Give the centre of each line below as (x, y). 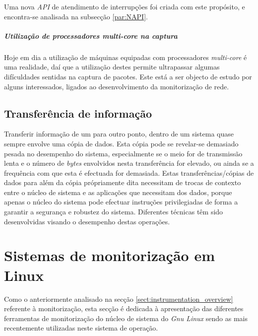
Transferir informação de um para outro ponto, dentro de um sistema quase (119, 134)
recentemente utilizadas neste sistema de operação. (81, 328)
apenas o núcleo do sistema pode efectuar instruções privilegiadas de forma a (121, 202)
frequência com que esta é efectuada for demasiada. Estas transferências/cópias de (129, 172)
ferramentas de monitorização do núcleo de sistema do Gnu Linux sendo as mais (126, 318)
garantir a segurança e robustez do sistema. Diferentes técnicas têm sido (114, 212)
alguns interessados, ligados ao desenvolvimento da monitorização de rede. (117, 86)
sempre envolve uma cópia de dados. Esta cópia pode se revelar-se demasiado (121, 143)
